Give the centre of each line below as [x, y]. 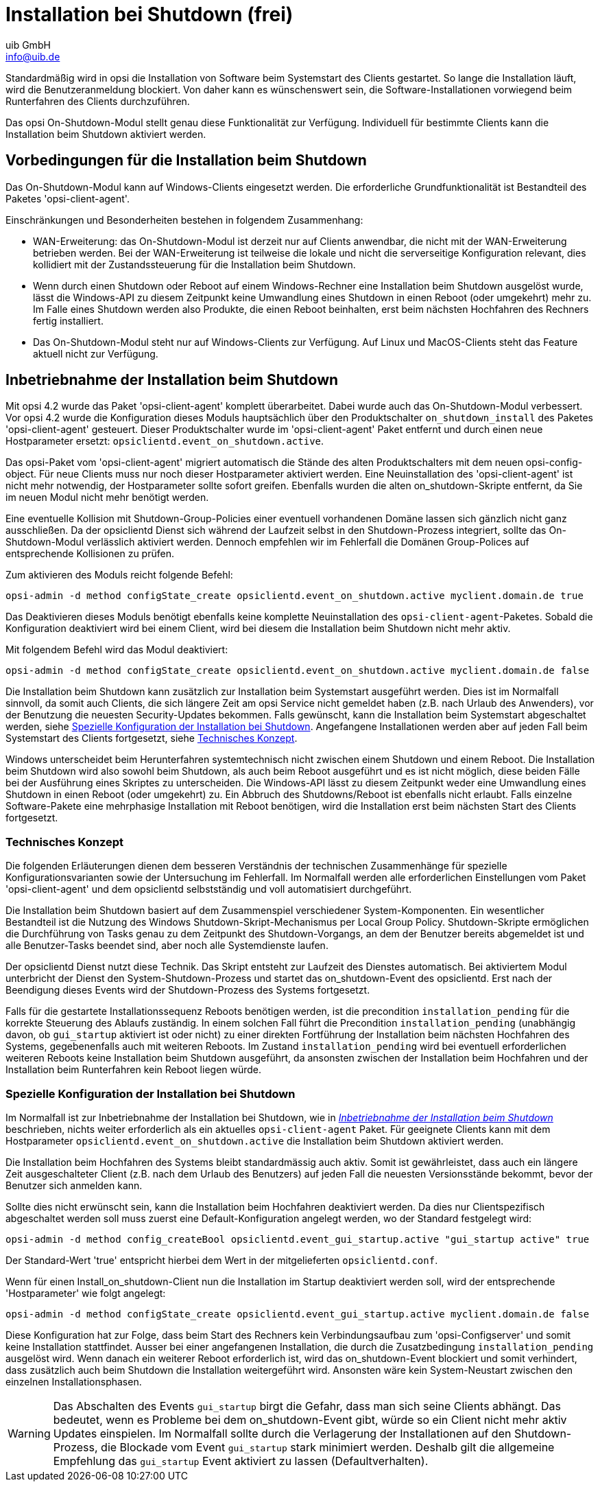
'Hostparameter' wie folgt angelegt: [86, 1293]
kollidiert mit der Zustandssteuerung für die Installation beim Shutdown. [194, 264]
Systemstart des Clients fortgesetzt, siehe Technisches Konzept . [152, 738]
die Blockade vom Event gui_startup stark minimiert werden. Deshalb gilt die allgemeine [328, 1447]
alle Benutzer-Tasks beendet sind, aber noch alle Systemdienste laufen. [167, 946]
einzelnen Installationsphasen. [74, 1381]
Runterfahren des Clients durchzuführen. [98, 101]
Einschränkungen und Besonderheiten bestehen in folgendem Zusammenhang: [184, 220]
